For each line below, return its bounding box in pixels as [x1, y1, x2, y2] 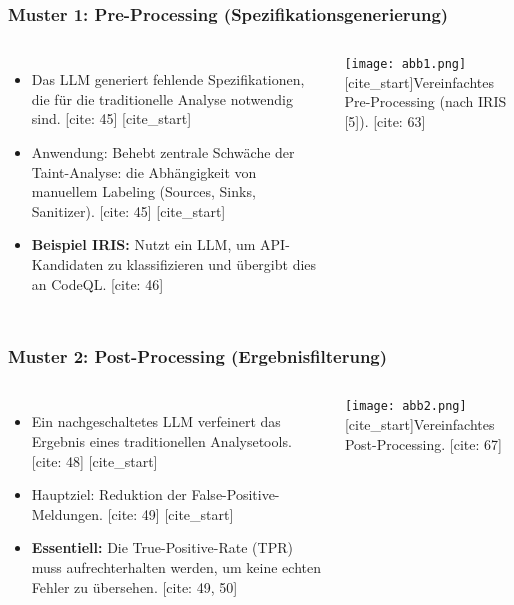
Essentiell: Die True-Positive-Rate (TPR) [31, 537, 293, 558]
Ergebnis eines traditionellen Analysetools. [31, 430, 292, 451]
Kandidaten [31, 253, 104, 274]
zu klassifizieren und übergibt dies [108, 253, 317, 274]
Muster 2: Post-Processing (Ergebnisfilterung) [8, 344, 388, 369]
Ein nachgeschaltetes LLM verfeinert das [31, 411, 281, 432]
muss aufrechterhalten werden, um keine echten [31, 556, 321, 577]
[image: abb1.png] [344, 57, 467, 72]
